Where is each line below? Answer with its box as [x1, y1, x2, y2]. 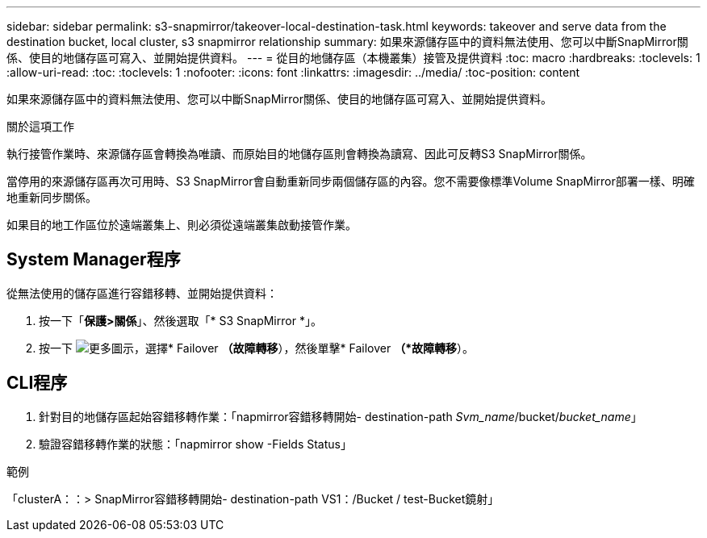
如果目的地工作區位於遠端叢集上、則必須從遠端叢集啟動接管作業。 [6, 218, 357, 231]
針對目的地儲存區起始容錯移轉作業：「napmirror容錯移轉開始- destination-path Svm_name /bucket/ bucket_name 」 [39, 409, 642, 423]
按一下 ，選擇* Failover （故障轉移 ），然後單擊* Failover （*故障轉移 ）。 [39, 340, 474, 355]
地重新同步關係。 [6, 190, 97, 204]
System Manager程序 [6, 249, 181, 270]
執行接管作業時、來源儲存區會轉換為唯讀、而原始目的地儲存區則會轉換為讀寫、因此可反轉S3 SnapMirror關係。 [6, 147, 592, 161]
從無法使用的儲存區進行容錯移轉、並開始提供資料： [6, 286, 278, 300]
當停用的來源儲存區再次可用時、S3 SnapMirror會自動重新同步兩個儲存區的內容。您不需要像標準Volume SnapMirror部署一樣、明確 [6, 174, 695, 188]
